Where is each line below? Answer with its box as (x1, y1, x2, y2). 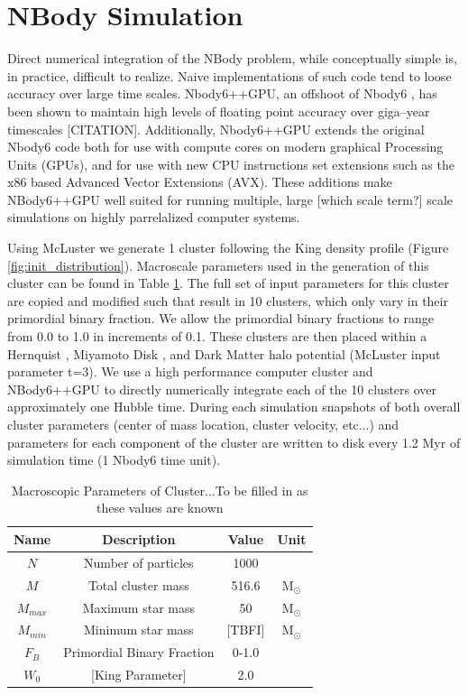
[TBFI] (226, 620, 265, 639)
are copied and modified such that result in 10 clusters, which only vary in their (7, 291, 448, 310)
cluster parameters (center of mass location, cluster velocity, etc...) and (7, 415, 399, 433)
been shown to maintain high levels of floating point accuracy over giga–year (7, 101, 430, 120)
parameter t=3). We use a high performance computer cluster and (7, 362, 373, 381)
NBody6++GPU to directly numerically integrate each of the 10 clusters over (7, 379, 437, 398)
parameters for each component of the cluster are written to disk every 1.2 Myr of (7, 432, 461, 451)
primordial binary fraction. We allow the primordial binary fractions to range (7, 309, 435, 328)
